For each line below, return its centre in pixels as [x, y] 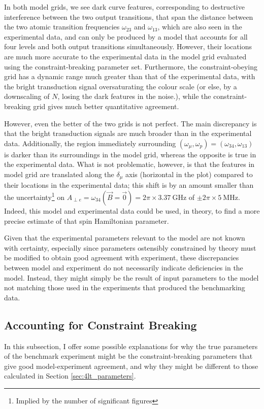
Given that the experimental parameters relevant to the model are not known [125, 238]
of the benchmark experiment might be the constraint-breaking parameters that [128, 356]
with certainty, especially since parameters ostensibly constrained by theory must [130, 247]
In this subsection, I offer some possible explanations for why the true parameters [131, 346]
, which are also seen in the [200, 27]
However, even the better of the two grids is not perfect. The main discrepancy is [130, 123]
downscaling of [27, 96]
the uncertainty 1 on [35, 196]
